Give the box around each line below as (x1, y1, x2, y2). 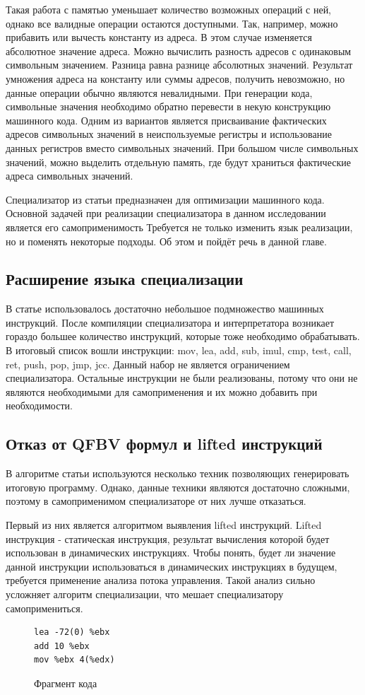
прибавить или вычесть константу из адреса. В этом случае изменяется (6, 30, 312, 45)
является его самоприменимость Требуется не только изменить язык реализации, (6, 219, 353, 234)
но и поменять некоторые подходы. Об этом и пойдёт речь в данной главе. (6, 233, 327, 248)
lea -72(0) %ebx (34, 627, 110, 638)
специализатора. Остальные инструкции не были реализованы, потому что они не (6, 370, 358, 385)
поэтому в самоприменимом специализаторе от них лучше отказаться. (6, 493, 306, 508)
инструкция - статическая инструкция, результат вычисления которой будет (6, 531, 330, 546)
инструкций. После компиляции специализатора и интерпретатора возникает (6, 315, 335, 329)
